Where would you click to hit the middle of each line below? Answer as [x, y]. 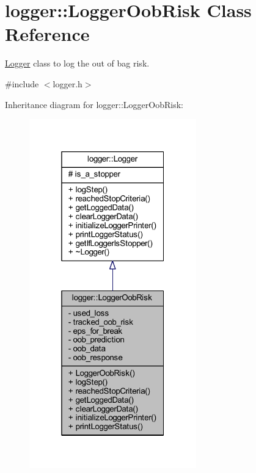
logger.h [68, 83]
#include [22, 83]
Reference [47, 34]
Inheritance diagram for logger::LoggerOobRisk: [94, 104]
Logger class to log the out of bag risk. [77, 63]
